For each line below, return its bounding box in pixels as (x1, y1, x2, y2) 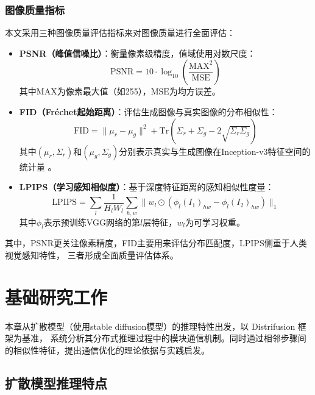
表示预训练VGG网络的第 (43, 215, 140, 228)
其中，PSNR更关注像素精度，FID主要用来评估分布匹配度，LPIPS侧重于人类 (5, 237, 307, 249)
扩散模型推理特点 (5, 373, 107, 392)
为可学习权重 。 (185, 215, 245, 228)
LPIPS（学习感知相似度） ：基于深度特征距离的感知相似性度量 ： (19, 180, 274, 193)
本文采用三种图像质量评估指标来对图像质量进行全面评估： (5, 26, 235, 39)
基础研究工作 (5, 284, 108, 309)
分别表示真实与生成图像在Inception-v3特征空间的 (119, 144, 311, 157)
